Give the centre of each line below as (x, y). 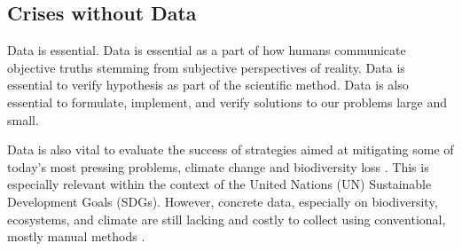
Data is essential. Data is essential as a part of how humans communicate (207, 50)
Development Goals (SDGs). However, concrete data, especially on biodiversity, (223, 201)
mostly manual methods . (76, 236)
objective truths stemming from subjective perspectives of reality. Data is (206, 67)
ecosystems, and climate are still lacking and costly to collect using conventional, (227, 219)
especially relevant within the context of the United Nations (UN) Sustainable (219, 184)
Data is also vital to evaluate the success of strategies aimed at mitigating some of (231, 149)
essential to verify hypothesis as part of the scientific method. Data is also (208, 85)
